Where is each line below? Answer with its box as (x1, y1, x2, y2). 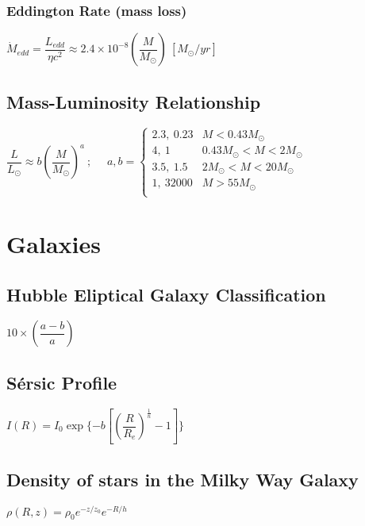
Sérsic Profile (6, 370, 117, 394)
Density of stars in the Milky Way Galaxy (6, 466, 359, 491)
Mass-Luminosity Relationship (6, 89, 261, 113)
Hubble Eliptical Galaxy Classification (6, 282, 326, 306)
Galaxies (6, 228, 101, 260)
